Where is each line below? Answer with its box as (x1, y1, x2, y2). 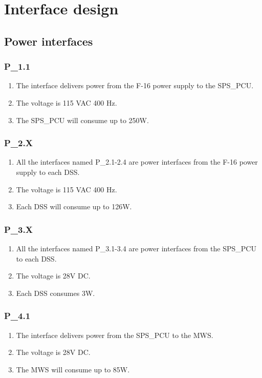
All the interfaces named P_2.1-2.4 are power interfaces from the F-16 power (16, 156, 258, 167)
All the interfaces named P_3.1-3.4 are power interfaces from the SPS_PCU (16, 243, 256, 253)
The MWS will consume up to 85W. (16, 364, 130, 374)
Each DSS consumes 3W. (16, 287, 95, 298)
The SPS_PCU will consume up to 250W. (16, 114, 149, 125)
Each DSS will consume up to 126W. (16, 201, 132, 212)
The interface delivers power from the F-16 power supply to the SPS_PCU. (16, 80, 254, 91)
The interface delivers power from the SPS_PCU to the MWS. (16, 329, 213, 340)
